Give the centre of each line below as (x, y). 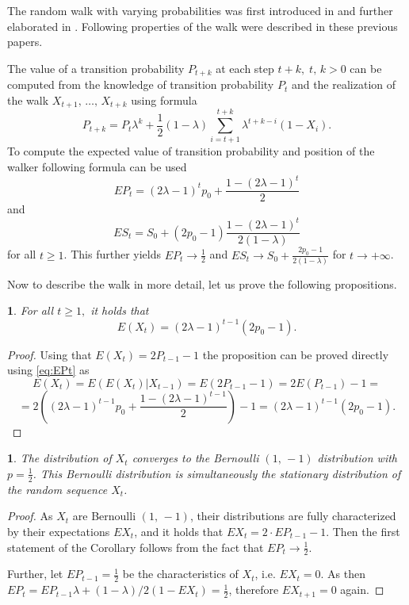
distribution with (357, 458)
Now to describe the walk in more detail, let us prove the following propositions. (202, 283)
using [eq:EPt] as (48, 370)
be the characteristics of (180, 574)
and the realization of (344, 84)
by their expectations (59, 531)
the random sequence (57, 489)
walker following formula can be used (97, 167)
